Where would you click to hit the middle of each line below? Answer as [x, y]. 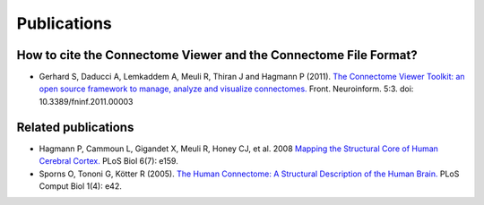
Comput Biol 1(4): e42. [81, 186]
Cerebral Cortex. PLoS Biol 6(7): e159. [108, 161]
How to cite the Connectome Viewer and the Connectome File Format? [217, 55]
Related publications [75, 127]
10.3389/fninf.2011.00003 [86, 101]
